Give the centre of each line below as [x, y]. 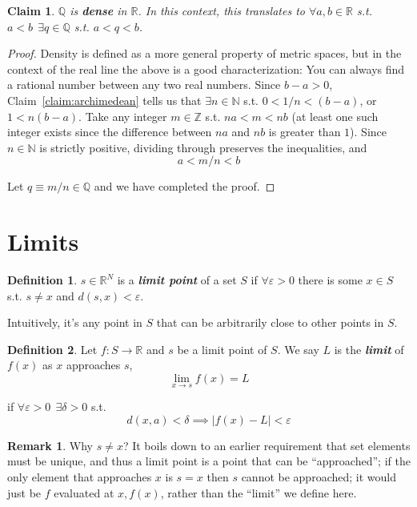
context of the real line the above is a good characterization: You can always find [206, 68]
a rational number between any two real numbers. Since [144, 84]
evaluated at [84, 492]
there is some [330, 280]
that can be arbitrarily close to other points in [270, 322]
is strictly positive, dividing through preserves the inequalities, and [203, 147]
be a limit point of [222, 349]
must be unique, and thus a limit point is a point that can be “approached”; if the [209, 461]
